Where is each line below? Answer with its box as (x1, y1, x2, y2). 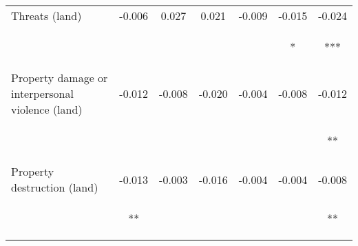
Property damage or (11, 70, 108, 85)
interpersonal (11, 85, 74, 101)
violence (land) (11, 101, 83, 117)
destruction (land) (11, 179, 98, 195)
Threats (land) (11, 8, 82, 23)
